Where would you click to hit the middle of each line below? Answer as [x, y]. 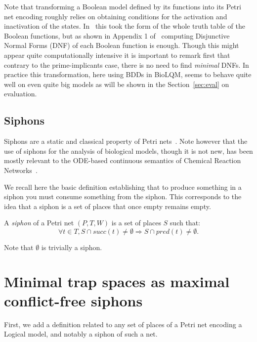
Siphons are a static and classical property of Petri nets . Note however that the [126, 141]
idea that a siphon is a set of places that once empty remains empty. [107, 206]
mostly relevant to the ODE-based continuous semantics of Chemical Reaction [123, 160]
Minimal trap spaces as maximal [117, 281]
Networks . [21, 170]
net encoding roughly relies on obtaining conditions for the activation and [116, 16]
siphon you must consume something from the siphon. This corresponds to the [123, 196]
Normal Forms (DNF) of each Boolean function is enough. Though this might [122, 45]
